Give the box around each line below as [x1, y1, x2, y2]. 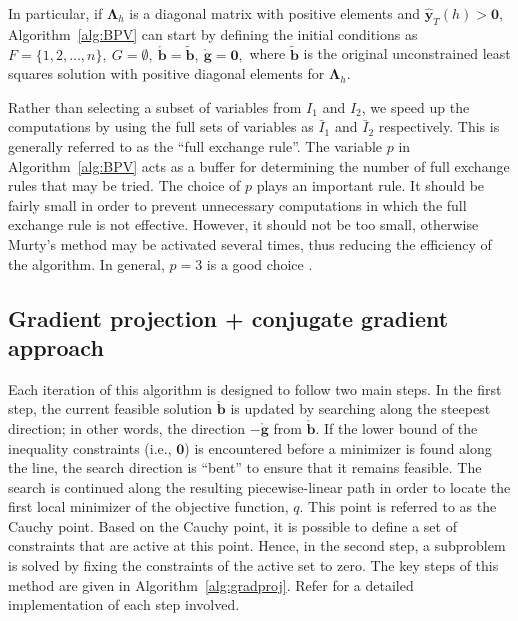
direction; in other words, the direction [8, 417, 246, 438]
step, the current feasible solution [8, 398, 213, 419]
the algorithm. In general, [8, 253, 165, 274]
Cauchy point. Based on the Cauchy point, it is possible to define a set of [8, 515, 457, 536]
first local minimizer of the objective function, [8, 496, 289, 517]
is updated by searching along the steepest [230, 398, 491, 419]
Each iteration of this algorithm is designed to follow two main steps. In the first [8, 378, 502, 399]
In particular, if [8, 3, 103, 23]
